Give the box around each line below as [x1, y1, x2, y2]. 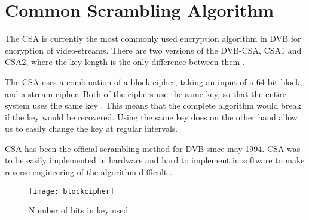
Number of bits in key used [29, 204, 129, 216]
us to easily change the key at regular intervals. [5, 122, 178, 135]
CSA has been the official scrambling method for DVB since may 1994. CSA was [5, 142, 301, 154]
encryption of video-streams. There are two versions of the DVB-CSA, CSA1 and [5, 44, 302, 56]
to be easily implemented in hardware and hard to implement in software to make [5, 154, 305, 166]
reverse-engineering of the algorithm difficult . [5, 166, 172, 178]
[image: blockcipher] [29, 187, 115, 196]
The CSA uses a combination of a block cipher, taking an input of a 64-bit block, [5, 75, 302, 88]
